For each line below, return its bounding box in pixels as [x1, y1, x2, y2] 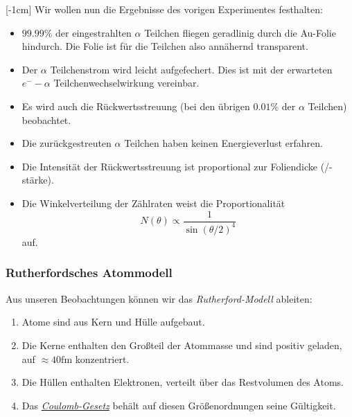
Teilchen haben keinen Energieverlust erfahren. [124, 136, 323, 150]
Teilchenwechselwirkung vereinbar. [53, 76, 200, 90]
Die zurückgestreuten [21, 136, 112, 150]
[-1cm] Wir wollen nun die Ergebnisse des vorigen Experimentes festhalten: [6, 2, 323, 16]
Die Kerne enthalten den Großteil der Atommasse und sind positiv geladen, [21, 337, 342, 352]
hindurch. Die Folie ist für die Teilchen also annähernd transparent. [21, 39, 308, 53]
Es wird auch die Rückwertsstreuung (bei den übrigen [21, 98, 250, 113]
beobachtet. [21, 112, 71, 127]
